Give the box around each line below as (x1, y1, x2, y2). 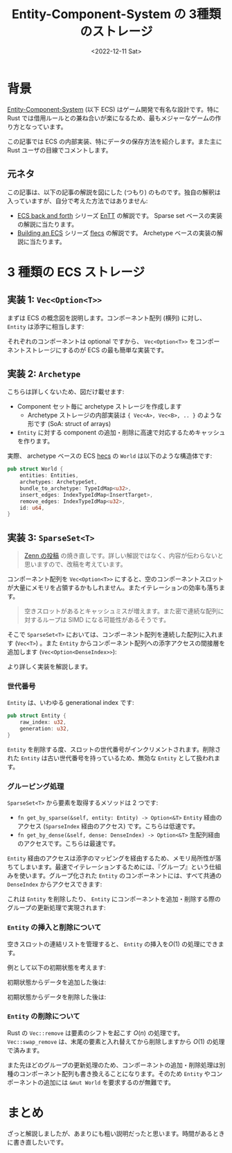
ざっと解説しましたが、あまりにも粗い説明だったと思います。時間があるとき (7, 1129, 225, 1138)
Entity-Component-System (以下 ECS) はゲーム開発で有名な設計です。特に (7, 105, 220, 113)
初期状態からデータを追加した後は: (7, 977, 107, 986)
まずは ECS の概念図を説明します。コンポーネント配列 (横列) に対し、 (7, 314, 206, 322)
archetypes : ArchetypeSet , (19, 479, 98, 486)
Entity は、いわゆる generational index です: (7, 699, 134, 707)
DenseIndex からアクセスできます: (7, 880, 102, 889)
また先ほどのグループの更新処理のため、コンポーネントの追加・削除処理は (7, 1061, 220, 1069)
